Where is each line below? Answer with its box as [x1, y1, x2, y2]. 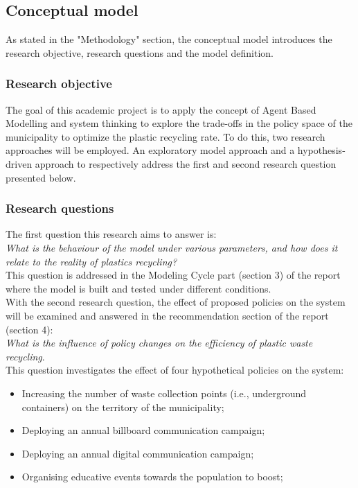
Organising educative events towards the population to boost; [21, 469, 283, 484]
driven [6, 156, 33, 171]
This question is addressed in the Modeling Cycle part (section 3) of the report [6, 268, 341, 282]
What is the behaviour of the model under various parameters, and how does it [6, 240, 338, 254]
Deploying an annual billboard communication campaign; [21, 423, 265, 437]
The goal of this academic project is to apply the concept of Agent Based [6, 102, 316, 116]
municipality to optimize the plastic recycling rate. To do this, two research [6, 129, 325, 143]
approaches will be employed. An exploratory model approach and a [6, 143, 295, 157]
